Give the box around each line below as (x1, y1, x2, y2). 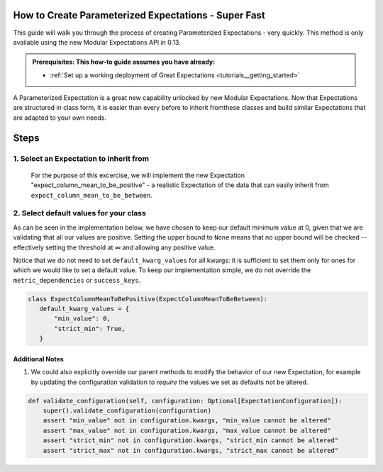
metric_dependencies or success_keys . (13, 276, 141, 284)
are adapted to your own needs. (13, 113, 106, 122)
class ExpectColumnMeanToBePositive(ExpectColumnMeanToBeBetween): (28, 295, 268, 303)
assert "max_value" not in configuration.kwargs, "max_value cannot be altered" (43, 426, 331, 434)
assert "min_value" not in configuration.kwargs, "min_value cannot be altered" (43, 417, 331, 425)
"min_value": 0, (54, 315, 111, 322)
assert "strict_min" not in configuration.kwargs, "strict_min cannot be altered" (43, 437, 339, 444)
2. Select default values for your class (13, 208, 147, 218)
